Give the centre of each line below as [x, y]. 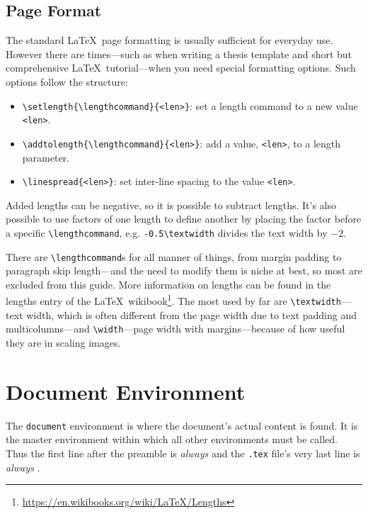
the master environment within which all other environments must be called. [172, 439]
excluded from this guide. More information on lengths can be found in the [168, 284]
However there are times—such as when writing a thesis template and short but [179, 54]
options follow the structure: [67, 81]
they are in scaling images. [63, 343]
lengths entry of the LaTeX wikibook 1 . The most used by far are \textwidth [173, 300]
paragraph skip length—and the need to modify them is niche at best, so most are [184, 270]
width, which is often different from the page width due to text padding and [192, 314]
